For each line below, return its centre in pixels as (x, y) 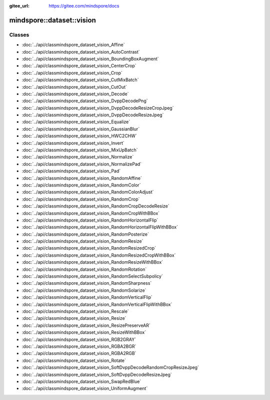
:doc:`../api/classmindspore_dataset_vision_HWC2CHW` (79, 136)
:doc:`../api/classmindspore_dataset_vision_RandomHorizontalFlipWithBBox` (100, 227)
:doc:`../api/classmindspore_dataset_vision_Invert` (73, 143)
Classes (19, 35)
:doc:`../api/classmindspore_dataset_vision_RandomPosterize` (85, 234)
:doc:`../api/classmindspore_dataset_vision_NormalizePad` (82, 164)
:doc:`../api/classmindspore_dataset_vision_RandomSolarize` (84, 290)
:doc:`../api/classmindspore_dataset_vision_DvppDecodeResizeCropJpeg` (98, 108)
